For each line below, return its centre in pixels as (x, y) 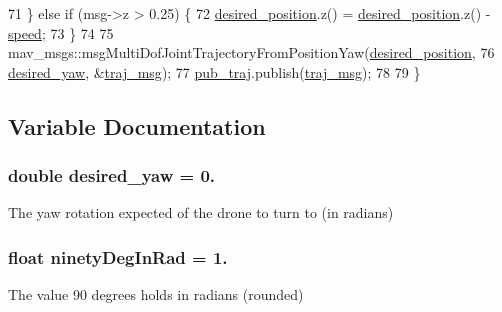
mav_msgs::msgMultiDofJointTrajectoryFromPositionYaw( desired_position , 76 (251, 52)
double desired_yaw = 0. (112, 175)
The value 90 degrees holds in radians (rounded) (156, 294)
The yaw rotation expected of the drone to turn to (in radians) (201, 212)
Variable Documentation (137, 125)
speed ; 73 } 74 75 (61, 32)
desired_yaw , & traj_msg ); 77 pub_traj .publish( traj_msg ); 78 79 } (214, 71)
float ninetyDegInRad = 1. (118, 256)
